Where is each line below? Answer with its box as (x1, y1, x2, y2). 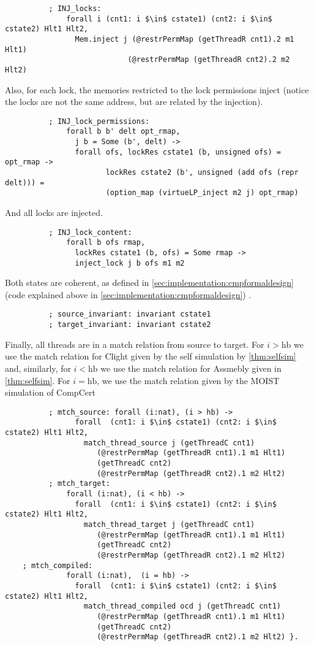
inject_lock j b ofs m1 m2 (75, 258, 185, 267)
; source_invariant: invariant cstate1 (48, 310, 211, 319)
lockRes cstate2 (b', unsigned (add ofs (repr (105, 168, 299, 177)
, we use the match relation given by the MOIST (97, 374, 280, 386)
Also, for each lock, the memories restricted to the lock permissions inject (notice (5, 83, 309, 96)
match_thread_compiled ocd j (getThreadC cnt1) (83, 602, 282, 611)
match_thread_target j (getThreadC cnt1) (83, 520, 255, 529)
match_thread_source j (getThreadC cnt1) (83, 438, 255, 447)
